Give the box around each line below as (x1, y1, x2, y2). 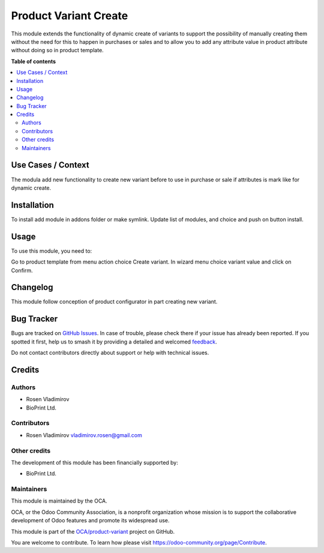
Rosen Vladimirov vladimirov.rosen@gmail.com (26, 431, 142, 438)
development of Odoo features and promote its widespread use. (11, 517, 170, 524)
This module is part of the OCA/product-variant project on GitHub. (11, 528, 175, 535)
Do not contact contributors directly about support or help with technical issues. (11, 349, 209, 357)
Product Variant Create (11, 9, 128, 22)
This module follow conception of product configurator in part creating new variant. (11, 298, 218, 306)
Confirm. (11, 267, 33, 274)
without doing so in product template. (11, 47, 104, 54)
